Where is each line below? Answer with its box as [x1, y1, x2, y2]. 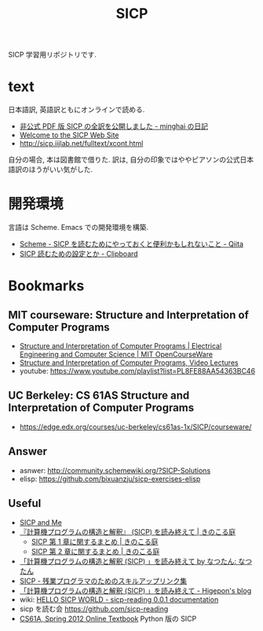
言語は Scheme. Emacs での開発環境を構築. [8, 223, 149, 232]
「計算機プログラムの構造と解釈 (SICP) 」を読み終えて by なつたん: [19, 556, 237, 566]
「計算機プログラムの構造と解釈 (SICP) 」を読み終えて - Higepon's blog [19, 585, 252, 595]
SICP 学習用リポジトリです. [8, 50, 97, 60]
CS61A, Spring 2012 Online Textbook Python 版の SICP [19, 614, 197, 623]
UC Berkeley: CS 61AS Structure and [8, 389, 190, 403]
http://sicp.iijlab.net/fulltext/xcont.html [19, 139, 144, 148]
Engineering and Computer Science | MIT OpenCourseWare [19, 350, 214, 359]
